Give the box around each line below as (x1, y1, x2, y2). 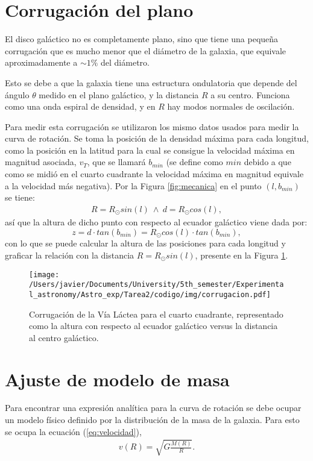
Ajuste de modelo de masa (5, 366, 230, 391)
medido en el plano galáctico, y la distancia (39, 88, 199, 101)
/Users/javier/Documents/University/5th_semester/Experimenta (29, 280, 284, 289)
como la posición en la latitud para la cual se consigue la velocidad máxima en (5, 143, 295, 156)
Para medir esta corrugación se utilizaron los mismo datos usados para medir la (5, 120, 299, 133)
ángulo (5, 88, 30, 101)
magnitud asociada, (5, 155, 77, 168)
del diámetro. (101, 56, 150, 69)
